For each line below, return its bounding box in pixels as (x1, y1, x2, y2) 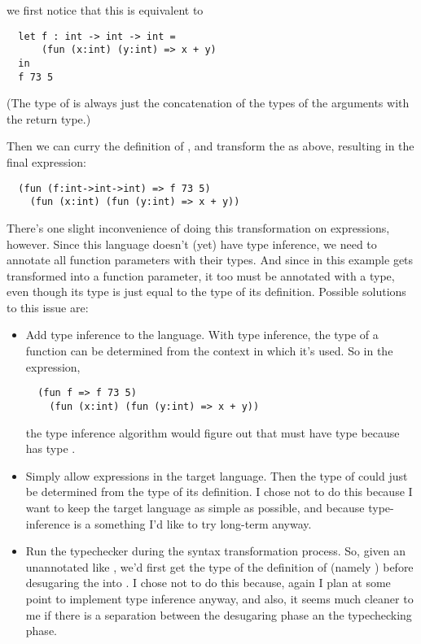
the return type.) (7, 110, 91, 127)
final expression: (7, 154, 86, 170)
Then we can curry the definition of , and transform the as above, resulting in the (7, 137, 414, 154)
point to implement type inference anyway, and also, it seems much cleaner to (25, 590, 414, 607)
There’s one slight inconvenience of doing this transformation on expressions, (7, 219, 390, 236)
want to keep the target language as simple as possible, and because (25, 498, 365, 516)
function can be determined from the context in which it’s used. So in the (25, 342, 393, 359)
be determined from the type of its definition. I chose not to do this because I (25, 483, 413, 500)
